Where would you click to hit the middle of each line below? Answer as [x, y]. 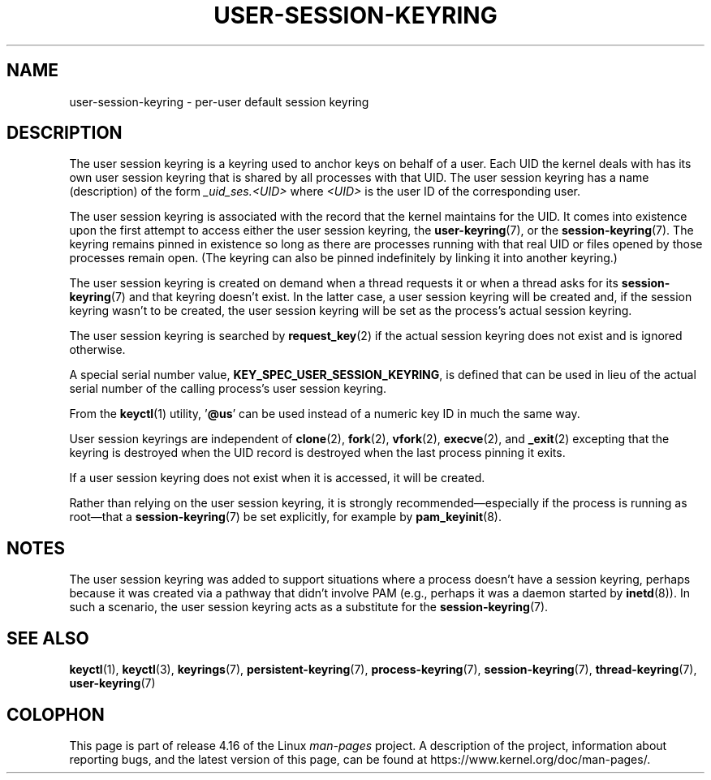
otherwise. [97, 350]
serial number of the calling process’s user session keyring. [228, 389]
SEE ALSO [48, 638]
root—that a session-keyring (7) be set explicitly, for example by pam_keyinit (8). [285, 517]
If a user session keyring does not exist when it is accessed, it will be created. [277, 478]
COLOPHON [56, 714]
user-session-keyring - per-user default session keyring [219, 101]
